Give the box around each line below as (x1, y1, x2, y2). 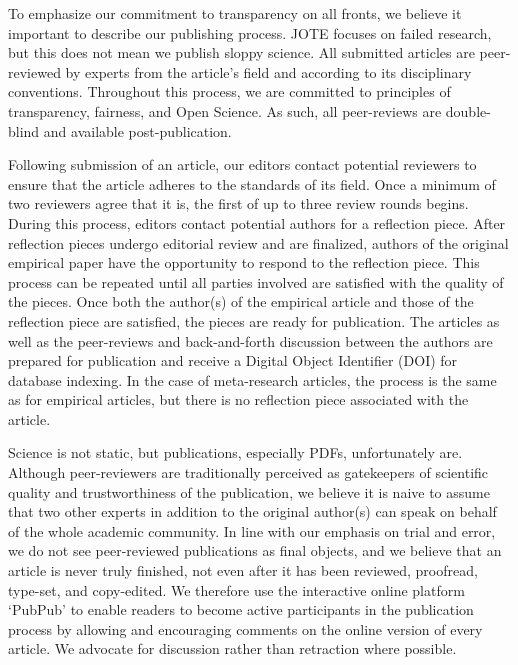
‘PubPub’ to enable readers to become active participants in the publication (8, 599, 474, 620)
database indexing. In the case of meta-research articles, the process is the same (8, 369, 497, 390)
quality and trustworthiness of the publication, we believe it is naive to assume (8, 481, 490, 502)
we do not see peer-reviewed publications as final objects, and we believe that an (8, 540, 502, 561)
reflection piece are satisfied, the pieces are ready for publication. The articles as (8, 310, 500, 331)
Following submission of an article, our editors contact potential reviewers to (8, 154, 477, 175)
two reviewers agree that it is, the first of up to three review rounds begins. (8, 193, 469, 214)
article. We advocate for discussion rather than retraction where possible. (8, 638, 457, 659)
